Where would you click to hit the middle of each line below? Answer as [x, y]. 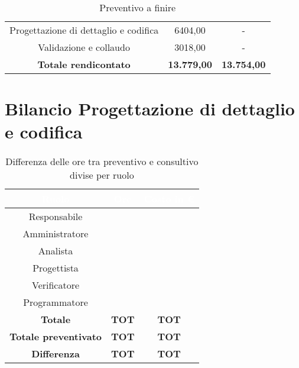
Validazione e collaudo [84, 47]
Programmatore [56, 302]
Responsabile [56, 217]
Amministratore [56, 234]
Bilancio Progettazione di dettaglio [150, 109]
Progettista [56, 268]
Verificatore [56, 285]
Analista [56, 251]
